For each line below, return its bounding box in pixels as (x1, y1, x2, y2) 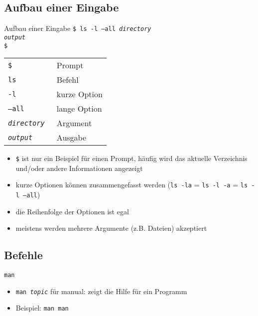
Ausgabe (56, 132, 87, 144)
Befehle (4, 247, 43, 263)
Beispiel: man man (15, 303, 69, 313)
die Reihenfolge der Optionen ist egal (15, 206, 129, 216)
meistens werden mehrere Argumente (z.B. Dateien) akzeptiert (15, 223, 207, 233)
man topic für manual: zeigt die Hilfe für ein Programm (15, 286, 187, 296)
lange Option (56, 103, 102, 115)
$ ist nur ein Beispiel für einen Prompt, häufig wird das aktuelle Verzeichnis (15, 153, 248, 163)
